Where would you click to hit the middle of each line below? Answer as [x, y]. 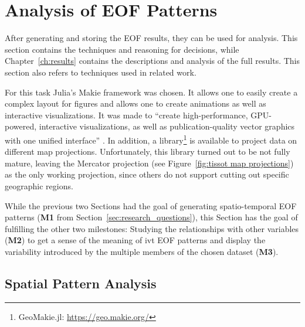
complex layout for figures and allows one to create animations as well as [135, 103]
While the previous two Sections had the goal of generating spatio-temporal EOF [151, 205]
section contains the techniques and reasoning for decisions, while [122, 49]
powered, [21, 126]
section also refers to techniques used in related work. [101, 72]
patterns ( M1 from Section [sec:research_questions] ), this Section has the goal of [151, 217]
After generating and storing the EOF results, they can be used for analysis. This [151, 38]
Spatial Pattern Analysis [81, 283]
